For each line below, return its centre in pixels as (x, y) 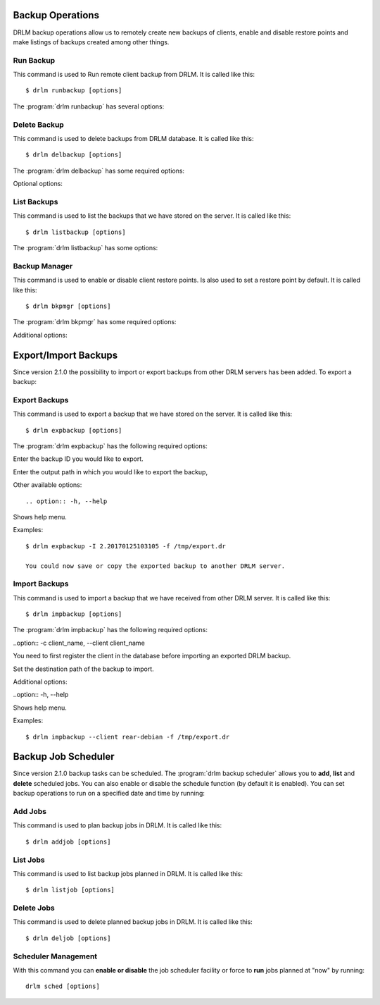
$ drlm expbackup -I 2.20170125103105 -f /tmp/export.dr (126, 546)
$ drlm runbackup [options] (74, 91)
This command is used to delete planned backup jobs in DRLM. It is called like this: (133, 922)
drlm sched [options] (63, 986)
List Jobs (29, 860)
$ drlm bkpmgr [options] (68, 306)
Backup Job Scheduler (64, 757)
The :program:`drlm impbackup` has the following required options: (110, 630)
